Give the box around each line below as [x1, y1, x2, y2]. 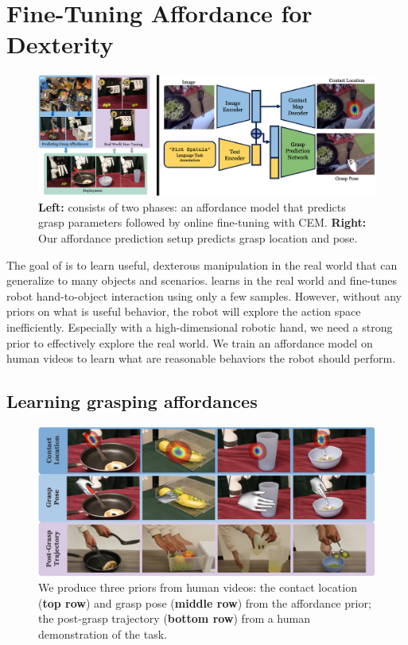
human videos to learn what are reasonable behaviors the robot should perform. [6, 350, 396, 367]
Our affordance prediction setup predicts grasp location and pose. [38, 230, 358, 247]
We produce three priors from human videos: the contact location [38, 579, 357, 596]
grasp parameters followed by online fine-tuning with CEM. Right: [38, 214, 367, 231]
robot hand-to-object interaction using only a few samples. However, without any [6, 287, 402, 304]
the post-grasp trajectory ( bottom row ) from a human [38, 610, 310, 627]
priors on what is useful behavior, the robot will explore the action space [6, 303, 361, 320]
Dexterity [6, 28, 114, 60]
